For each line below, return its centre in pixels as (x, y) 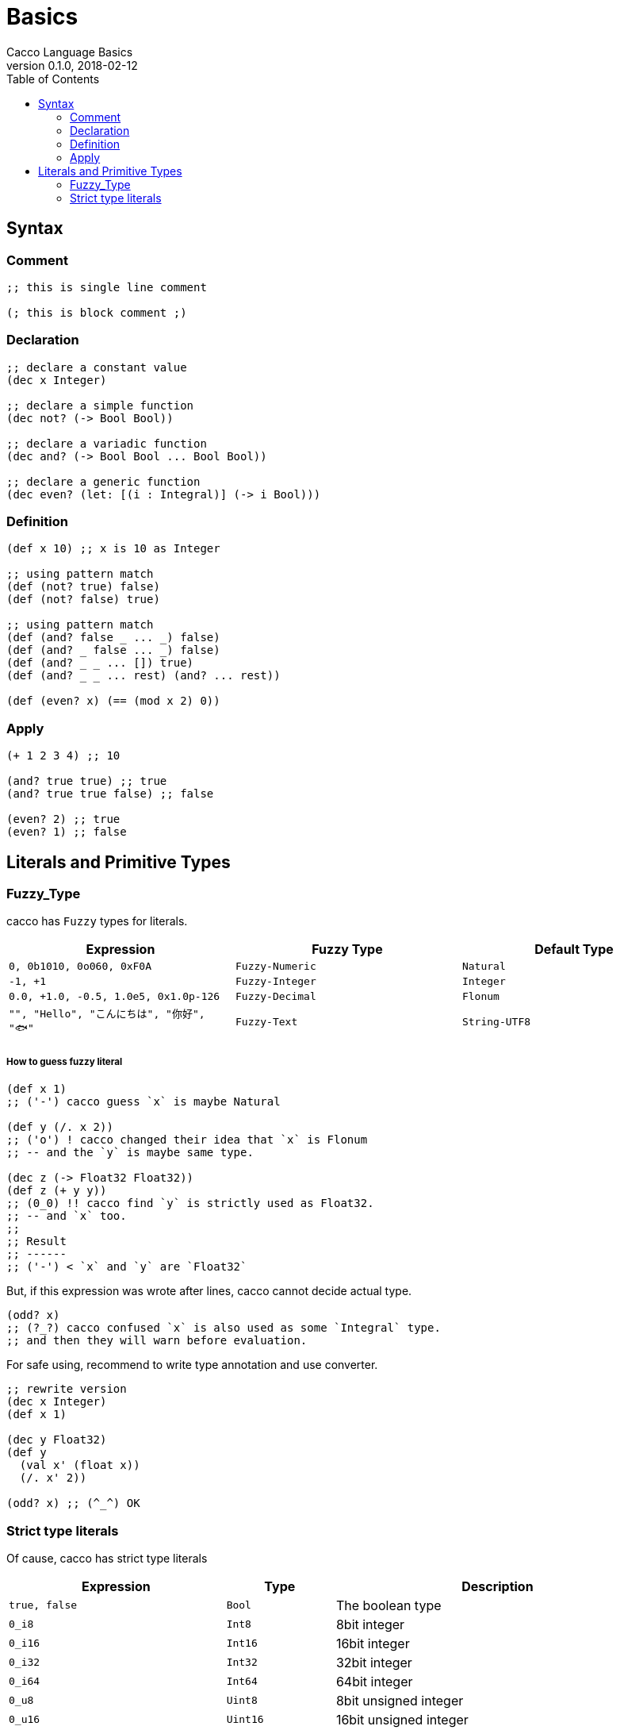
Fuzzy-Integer (276, 982)
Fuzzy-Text (266, 1022)
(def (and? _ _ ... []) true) (100, 663)
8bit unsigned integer (400, 1700)
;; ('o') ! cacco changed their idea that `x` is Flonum (187, 1140)
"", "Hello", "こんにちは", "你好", (107, 1014)
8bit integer (370, 1624)
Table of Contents (53, 79)
